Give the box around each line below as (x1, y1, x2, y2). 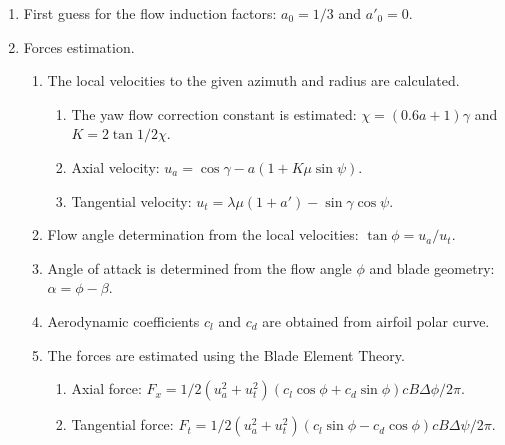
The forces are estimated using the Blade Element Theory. (47, 344, 405, 365)
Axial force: (71, 378, 142, 399)
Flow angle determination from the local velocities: (47, 224, 359, 245)
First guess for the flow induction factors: (23, 3, 277, 23)
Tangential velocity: (71, 190, 192, 211)
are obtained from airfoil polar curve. (262, 310, 490, 331)
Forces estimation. (23, 36, 135, 57)
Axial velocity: (71, 156, 160, 177)
